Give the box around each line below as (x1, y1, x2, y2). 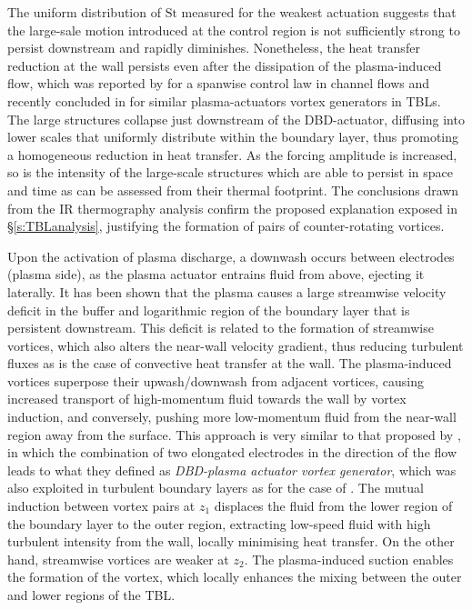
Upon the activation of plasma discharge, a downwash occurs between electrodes (7, 246, 455, 265)
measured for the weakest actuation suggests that (181, 3, 457, 21)
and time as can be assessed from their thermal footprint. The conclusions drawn (7, 180, 459, 199)
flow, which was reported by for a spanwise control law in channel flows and (7, 74, 430, 93)
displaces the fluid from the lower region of (214, 496, 453, 515)
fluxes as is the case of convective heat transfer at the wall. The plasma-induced (7, 354, 452, 373)
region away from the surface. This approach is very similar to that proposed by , (7, 425, 461, 444)
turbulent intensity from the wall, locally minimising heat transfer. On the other (7, 532, 455, 551)
